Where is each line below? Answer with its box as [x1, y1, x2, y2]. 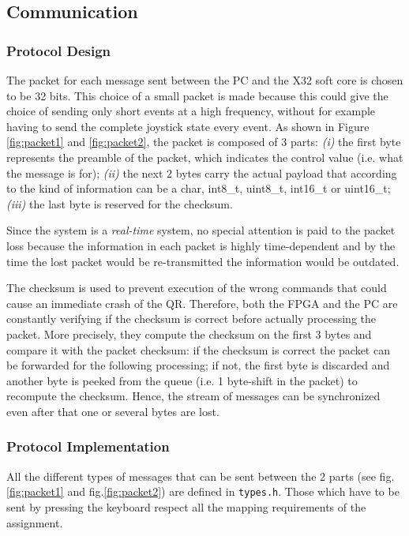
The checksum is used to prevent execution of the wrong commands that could [6, 279, 387, 296]
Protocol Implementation [6, 437, 170, 456]
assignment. [6, 514, 63, 530]
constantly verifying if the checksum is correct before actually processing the [6, 310, 377, 327]
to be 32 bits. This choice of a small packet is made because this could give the [6, 87, 388, 103]
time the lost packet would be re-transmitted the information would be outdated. [6, 253, 400, 269]
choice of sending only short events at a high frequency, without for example [6, 103, 376, 119]
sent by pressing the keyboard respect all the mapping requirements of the [6, 498, 366, 515]
